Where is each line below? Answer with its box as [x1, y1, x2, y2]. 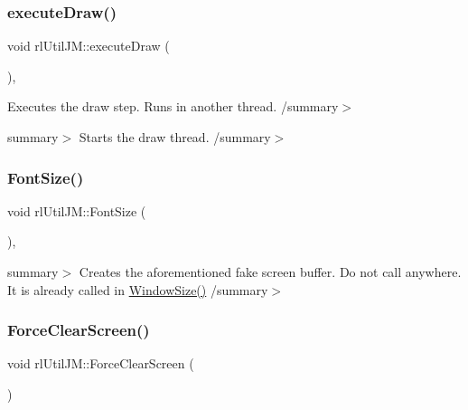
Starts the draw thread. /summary [79, 128, 271, 146]
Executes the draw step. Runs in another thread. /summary [7, 97, 339, 116]
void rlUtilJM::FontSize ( [7, 201, 146, 220]
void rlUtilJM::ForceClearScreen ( [7, 354, 194, 373]
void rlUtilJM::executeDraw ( [7, 36, 170, 55]
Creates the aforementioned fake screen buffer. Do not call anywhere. [79, 262, 462, 281]
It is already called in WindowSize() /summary [7, 280, 268, 299]
